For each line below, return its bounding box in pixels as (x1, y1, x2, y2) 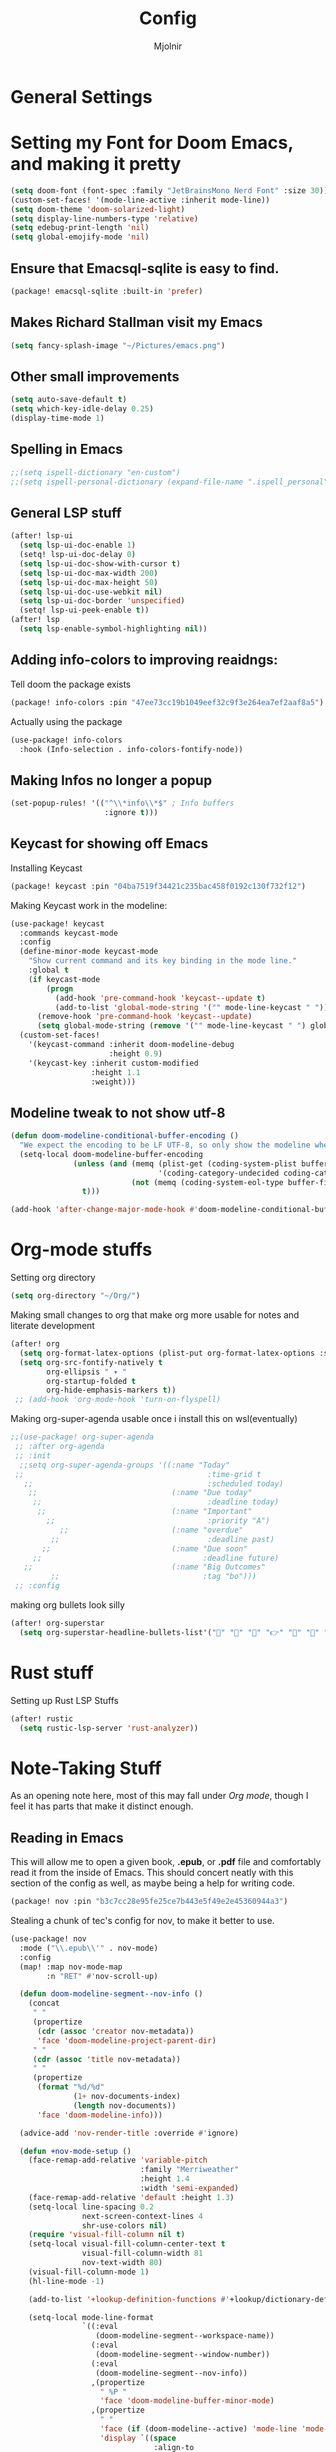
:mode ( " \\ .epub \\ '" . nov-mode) (19, 1943, 159, 1953)
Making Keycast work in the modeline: (10, 899, 168, 911)
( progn (46, 983, 74, 994)
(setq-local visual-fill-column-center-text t (28, 2239, 226, 2249)
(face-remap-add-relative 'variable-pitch (28, 2155, 208, 2166)
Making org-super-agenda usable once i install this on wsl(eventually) (10, 1413, 298, 1425)
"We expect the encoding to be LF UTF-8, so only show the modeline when (19, 1140, 333, 1151)
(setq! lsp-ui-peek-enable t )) (19, 605, 150, 616)
